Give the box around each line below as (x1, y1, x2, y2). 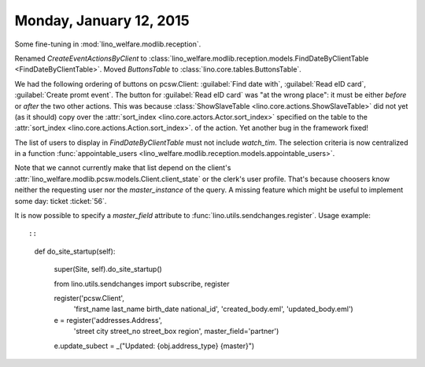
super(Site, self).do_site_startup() (54, 265, 163, 274)
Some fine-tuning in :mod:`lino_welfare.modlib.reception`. (14, 39, 201, 49)
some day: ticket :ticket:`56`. (14, 196, 107, 206)
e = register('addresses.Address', (54, 315, 163, 324)
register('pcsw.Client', (54, 293, 125, 302)
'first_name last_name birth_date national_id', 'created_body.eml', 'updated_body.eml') (73, 304, 353, 314)
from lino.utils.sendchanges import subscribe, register (54, 279, 230, 288)
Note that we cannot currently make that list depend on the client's (14, 163, 231, 172)
